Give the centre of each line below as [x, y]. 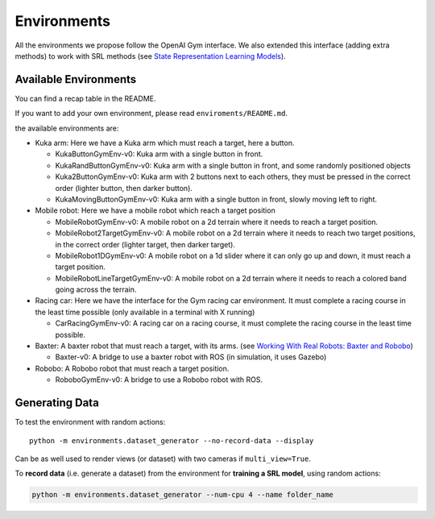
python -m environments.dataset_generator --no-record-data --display [172, 440]
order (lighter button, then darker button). [124, 188]
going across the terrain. [96, 289]
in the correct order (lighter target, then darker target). [145, 244]
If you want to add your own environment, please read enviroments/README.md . [151, 114]
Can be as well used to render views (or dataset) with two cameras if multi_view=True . [163, 459]
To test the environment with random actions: [90, 422]
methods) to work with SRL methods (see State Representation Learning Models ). [150, 56]
